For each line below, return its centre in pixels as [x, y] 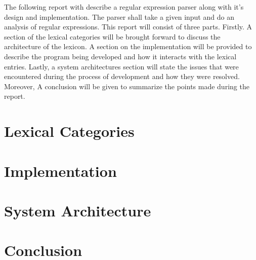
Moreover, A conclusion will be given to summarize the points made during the [127, 86]
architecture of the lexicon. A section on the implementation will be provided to [128, 46]
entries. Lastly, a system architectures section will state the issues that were [121, 66]
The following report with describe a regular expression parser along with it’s [124, 7]
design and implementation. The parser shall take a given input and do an [119, 16]
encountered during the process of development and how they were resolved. [122, 76]
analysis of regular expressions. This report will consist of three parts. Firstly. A [128, 27]
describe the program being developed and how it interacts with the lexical [120, 56]
